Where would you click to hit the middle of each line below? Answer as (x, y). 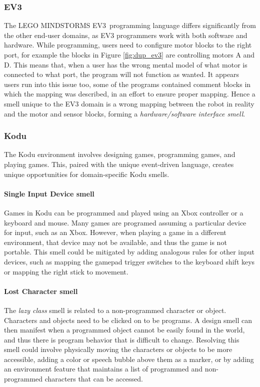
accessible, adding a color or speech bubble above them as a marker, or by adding (129, 359)
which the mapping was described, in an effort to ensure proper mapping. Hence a (130, 94)
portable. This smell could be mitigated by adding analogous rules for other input (129, 252)
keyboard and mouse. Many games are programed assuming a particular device (125, 222)
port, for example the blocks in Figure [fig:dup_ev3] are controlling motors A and (129, 54)
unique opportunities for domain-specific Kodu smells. (87, 174)
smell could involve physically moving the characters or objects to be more (118, 349)
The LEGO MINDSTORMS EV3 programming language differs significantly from (130, 25)
